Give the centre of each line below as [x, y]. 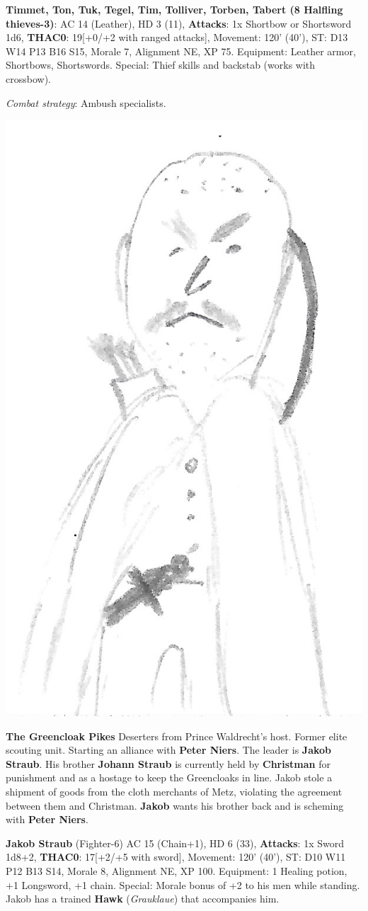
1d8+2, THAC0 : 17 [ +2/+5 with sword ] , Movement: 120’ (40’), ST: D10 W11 [176, 857]
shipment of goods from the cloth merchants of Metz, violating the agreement [174, 792]
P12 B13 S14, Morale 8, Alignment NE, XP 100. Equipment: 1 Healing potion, [177, 871]
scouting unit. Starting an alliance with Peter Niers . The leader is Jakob [169, 750]
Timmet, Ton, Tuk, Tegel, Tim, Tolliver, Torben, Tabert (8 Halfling [174, 9]
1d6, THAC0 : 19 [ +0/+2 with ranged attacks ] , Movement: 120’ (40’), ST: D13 [177, 37]
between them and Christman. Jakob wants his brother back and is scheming [175, 805]
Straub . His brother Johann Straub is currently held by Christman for [168, 763]
